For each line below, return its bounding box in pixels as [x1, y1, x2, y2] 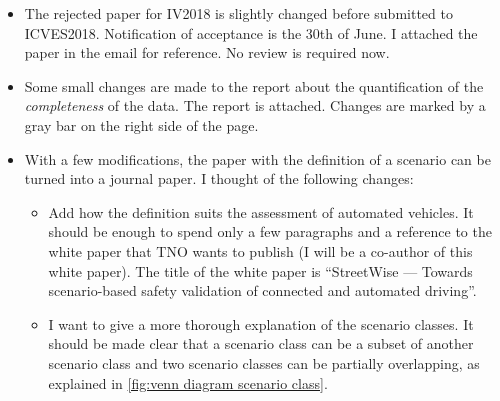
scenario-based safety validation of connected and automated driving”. [48, 280, 477, 301]
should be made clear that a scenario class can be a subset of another [48, 333, 474, 354]
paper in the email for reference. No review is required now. [24, 42, 390, 63]
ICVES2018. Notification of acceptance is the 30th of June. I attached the [24, 22, 478, 43]
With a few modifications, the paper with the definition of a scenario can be [24, 148, 491, 169]
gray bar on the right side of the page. [24, 114, 259, 135]
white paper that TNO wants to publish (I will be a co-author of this [48, 240, 473, 261]
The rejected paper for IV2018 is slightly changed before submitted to [24, 3, 453, 23]
